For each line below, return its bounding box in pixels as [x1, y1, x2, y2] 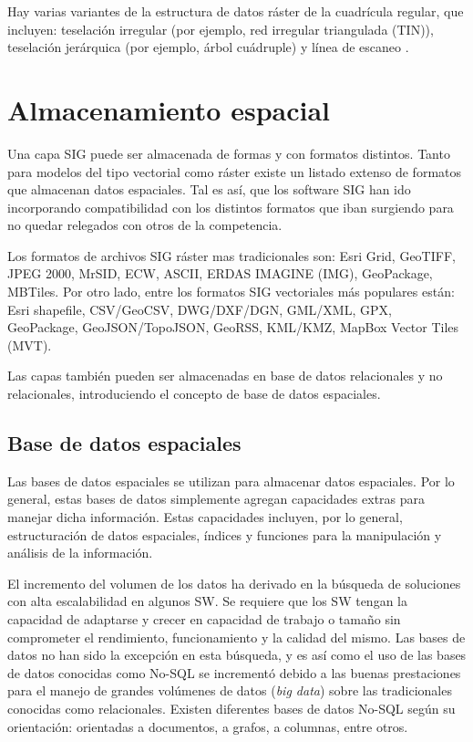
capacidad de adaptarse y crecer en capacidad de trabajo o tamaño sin [7, 609, 401, 628]
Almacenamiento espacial [7, 90, 331, 128]
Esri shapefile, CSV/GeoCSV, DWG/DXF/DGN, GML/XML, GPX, [7, 299, 392, 319]
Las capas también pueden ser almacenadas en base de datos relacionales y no [7, 366, 443, 385]
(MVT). [7, 335, 52, 354]
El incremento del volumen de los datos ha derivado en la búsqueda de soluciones [7, 573, 461, 592]
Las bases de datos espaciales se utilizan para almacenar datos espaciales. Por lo [7, 471, 455, 490]
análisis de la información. [7, 543, 153, 562]
